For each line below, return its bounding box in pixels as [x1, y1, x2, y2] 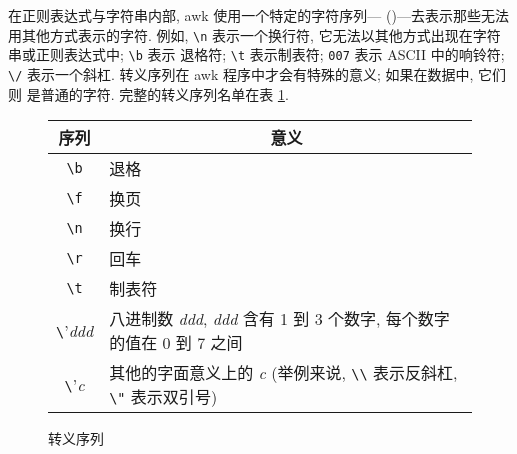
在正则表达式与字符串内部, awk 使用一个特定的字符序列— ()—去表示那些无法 [8, 5, 509, 25]
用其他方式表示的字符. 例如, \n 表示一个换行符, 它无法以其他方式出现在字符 [8, 24, 501, 45]
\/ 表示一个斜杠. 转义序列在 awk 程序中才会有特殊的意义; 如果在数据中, [8, 63, 474, 84]
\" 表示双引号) [109, 385, 218, 409]
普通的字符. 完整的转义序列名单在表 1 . [40, 83, 289, 104]
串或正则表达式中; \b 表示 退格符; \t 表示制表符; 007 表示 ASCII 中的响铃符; [8, 44, 505, 65]
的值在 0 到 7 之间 [109, 331, 243, 355]
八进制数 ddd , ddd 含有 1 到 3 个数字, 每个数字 [109, 307, 450, 331]
